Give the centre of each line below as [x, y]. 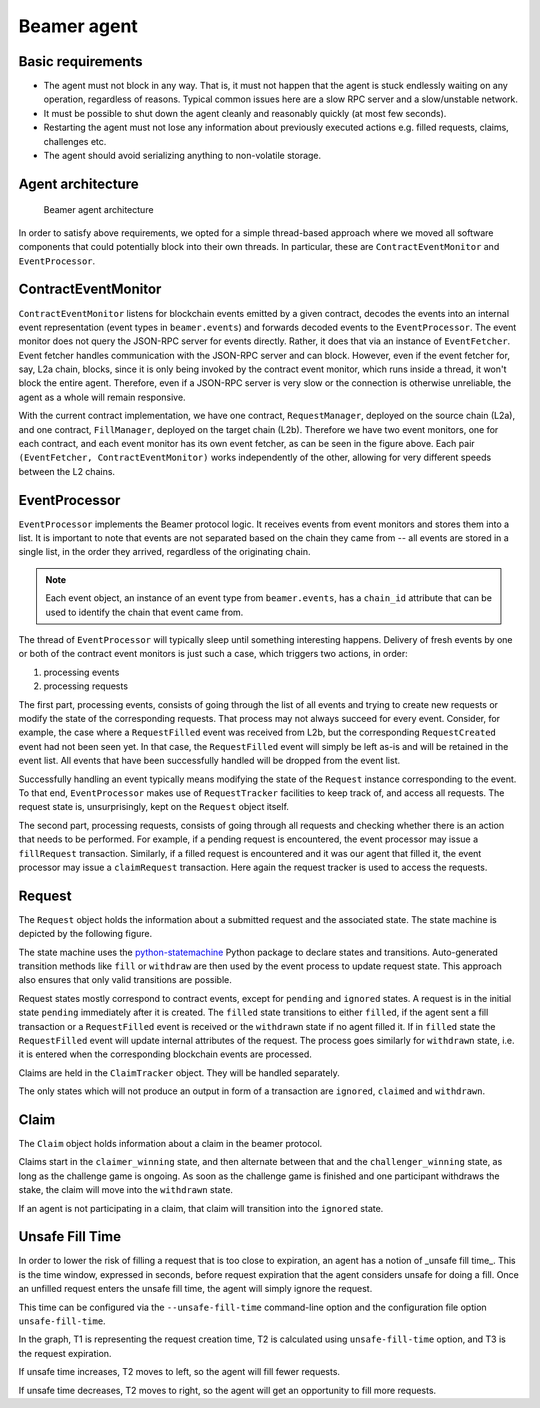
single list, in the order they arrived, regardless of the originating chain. [164, 552]
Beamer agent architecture [98, 210]
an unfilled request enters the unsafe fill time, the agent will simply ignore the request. [195, 1289]
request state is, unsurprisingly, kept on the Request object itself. [154, 807]
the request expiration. [65, 1353]
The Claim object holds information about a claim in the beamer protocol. [170, 1144]
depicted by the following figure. [85, 934]
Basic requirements [81, 61]
